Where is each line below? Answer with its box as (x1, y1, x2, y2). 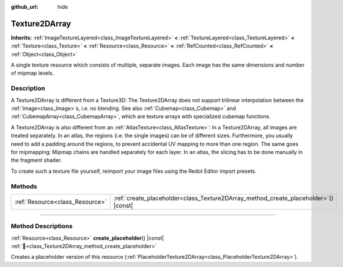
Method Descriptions (11, 222, 73, 231)
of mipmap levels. (11, 69, 54, 76)
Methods (11, 182, 38, 191)
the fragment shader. (11, 156, 62, 164)
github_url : (11, 4, 38, 10)
